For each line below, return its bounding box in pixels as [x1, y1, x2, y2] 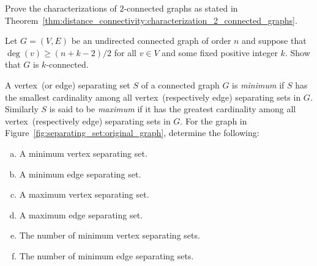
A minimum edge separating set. [19, 167, 141, 180]
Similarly [5, 102, 39, 115]
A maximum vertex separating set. [19, 188, 149, 201]
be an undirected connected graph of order [71, 34, 231, 47]
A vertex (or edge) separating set [5, 78, 130, 91]
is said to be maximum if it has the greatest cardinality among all [49, 102, 296, 115]
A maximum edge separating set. [19, 208, 143, 221]
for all [114, 46, 136, 59]
